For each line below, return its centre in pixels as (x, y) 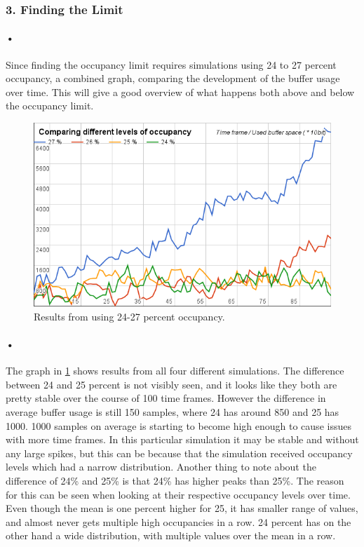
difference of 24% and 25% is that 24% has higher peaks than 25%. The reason (175, 480)
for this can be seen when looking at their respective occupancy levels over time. (178, 494)
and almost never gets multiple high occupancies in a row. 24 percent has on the (178, 521)
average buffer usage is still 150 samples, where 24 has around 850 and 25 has (173, 411)
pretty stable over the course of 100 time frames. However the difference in (166, 398)
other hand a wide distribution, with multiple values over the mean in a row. (171, 535)
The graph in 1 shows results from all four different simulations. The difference (175, 371)
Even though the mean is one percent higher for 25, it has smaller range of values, (182, 508)
